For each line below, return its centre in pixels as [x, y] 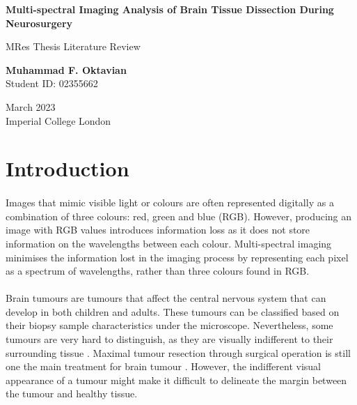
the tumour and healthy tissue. [72, 393]
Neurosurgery [39, 23]
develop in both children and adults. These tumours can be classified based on [173, 311]
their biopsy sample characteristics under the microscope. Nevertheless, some [169, 325]
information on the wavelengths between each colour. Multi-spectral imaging [169, 243]
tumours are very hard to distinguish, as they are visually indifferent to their [169, 339]
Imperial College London [58, 120]
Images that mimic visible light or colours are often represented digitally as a [170, 202]
